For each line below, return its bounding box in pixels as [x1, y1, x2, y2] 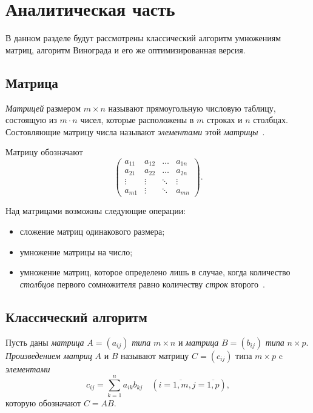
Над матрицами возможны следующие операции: [5, 204, 186, 217]
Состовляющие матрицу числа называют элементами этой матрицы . [5, 125, 265, 138]
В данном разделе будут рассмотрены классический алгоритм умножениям [5, 32, 281, 44]
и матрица [178, 335, 219, 348]
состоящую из [5, 113, 57, 126]
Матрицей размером [5, 101, 81, 114]
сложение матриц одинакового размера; [19, 225, 165, 238]
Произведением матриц [5, 349, 92, 361]
